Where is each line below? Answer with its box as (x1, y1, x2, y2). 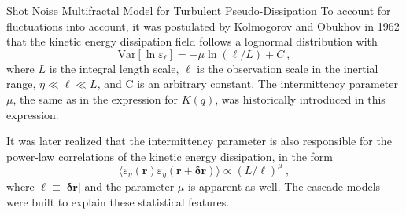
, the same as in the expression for (13, 90, 179, 107)
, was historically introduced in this (215, 90, 386, 107)
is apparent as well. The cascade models (187, 178, 381, 195)
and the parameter (84, 178, 175, 195)
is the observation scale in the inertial (197, 60, 378, 76)
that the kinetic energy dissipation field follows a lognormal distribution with (6, 33, 378, 49)
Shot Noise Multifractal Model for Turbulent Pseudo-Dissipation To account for (6, 2, 391, 18)
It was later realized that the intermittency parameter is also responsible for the (6, 133, 392, 149)
